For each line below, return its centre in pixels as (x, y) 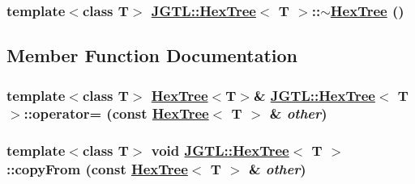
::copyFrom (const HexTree (97, 169)
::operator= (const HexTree (116, 113)
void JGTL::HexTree (220, 151)
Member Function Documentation (152, 55)
